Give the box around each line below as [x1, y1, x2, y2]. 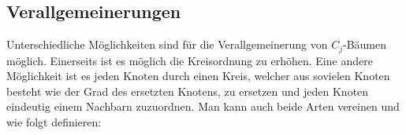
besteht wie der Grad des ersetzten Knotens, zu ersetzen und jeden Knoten [6, 82, 369, 99]
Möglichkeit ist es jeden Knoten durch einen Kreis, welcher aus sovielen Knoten [6, 67, 390, 84]
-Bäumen [343, 36, 387, 53]
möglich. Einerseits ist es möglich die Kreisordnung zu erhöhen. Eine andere [6, 52, 373, 68]
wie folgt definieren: [6, 114, 102, 130]
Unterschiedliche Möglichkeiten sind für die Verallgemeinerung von [6, 36, 328, 53]
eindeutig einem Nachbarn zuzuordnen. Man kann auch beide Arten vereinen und [6, 98, 400, 115]
